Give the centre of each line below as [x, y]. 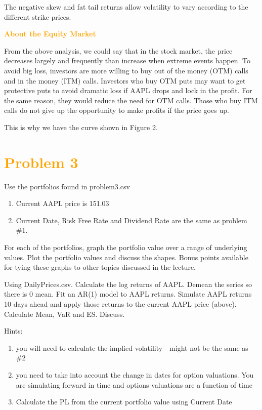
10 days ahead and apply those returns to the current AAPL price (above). [120, 304]
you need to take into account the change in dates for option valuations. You [135, 374]
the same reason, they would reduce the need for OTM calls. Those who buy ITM [131, 100]
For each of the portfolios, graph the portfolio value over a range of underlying [126, 247]
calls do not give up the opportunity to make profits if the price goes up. [117, 110]
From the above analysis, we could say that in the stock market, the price [118, 50]
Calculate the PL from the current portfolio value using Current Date [124, 402]
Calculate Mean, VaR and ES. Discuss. [64, 314]
